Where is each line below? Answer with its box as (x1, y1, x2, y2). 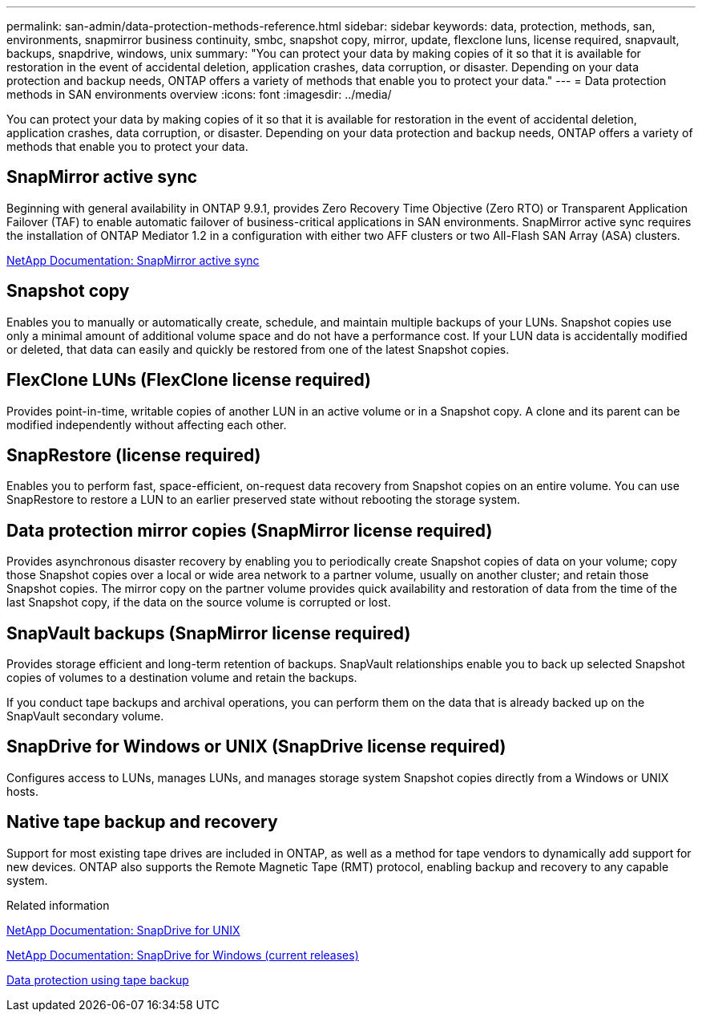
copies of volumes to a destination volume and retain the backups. (6, 671, 357, 685)
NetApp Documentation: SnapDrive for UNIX (6, 923, 240, 937)
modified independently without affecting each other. (6, 417, 287, 432)
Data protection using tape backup (6, 972, 189, 987)
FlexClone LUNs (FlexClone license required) (6, 370, 371, 391)
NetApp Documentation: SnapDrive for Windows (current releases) (6, 947, 359, 962)
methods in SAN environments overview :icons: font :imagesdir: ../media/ (6, 87, 392, 101)
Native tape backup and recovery (6, 812, 278, 833)
